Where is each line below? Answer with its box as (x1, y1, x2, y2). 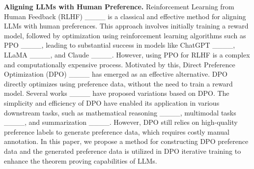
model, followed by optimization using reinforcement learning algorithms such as (4, 30, 246, 40)
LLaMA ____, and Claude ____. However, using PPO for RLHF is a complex (4, 49, 250, 59)
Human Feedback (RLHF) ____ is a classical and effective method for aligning (4, 11, 246, 21)
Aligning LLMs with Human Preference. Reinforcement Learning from (4, 1, 234, 11)
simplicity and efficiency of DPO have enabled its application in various (4, 97, 220, 108)
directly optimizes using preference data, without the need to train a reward (4, 78, 233, 88)
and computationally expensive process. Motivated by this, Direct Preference (4, 59, 235, 69)
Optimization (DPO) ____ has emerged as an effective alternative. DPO (4, 69, 227, 79)
